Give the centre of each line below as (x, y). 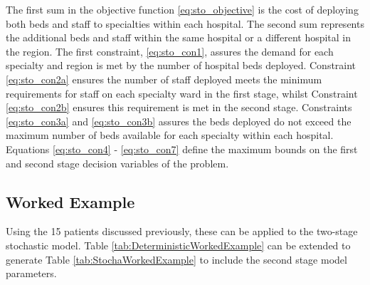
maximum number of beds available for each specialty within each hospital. (170, 135)
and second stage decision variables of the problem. (117, 163)
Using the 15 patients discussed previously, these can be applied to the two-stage (182, 231)
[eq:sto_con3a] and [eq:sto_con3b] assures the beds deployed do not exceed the (179, 121)
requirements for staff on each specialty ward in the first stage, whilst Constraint (182, 93)
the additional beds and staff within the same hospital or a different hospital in (179, 37)
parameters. (31, 273)
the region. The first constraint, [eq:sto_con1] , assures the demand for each (170, 51)
